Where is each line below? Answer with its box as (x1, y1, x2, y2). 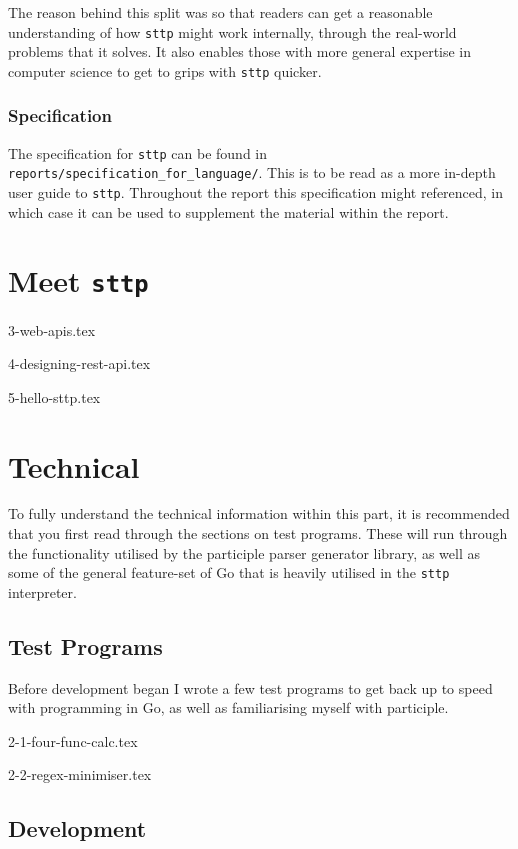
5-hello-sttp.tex (8, 386, 101, 407)
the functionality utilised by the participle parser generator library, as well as (8, 542, 480, 563)
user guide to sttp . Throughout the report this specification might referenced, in (8, 182, 504, 203)
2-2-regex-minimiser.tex (8, 764, 152, 785)
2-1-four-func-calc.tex (8, 730, 138, 751)
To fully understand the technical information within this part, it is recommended (8, 503, 510, 524)
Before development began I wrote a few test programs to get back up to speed (8, 677, 493, 698)
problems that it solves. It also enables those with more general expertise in (8, 41, 472, 62)
